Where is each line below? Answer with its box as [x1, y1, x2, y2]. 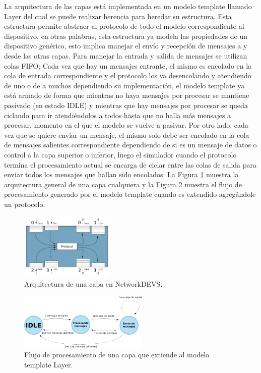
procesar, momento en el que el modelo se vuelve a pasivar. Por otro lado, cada [4, 120, 248, 130]
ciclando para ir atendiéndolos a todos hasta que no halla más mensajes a [4, 110, 231, 120]
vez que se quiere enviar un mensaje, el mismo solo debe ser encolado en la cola [4, 129, 249, 140]
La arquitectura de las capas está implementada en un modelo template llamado [4, 1, 252, 11]
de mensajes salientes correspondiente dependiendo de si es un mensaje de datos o [4, 139, 257, 150]
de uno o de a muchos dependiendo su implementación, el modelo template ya [4, 80, 245, 90]
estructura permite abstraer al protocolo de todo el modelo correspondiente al [4, 21, 244, 31]
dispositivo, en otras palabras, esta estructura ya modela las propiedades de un [4, 30, 248, 41]
